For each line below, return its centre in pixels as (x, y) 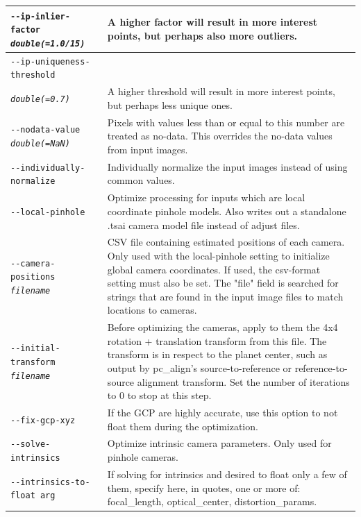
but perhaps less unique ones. (170, 104)
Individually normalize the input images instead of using (227, 166)
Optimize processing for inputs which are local (206, 197)
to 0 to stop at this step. (159, 395)
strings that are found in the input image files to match (225, 296)
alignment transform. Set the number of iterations (243, 381)
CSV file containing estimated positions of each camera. (226, 242)
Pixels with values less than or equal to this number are (226, 122)
